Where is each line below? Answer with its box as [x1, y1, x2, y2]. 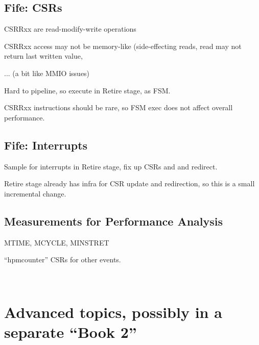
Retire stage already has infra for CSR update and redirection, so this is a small [4, 178, 255, 189]
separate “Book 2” [4, 321, 137, 342]
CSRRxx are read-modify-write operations [4, 23, 136, 34]
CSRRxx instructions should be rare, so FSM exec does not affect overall [4, 102, 233, 113]
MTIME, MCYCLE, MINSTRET [4, 237, 109, 248]
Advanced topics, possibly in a [4, 301, 222, 322]
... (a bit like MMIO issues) [4, 67, 90, 78]
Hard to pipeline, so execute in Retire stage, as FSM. [4, 85, 171, 95]
